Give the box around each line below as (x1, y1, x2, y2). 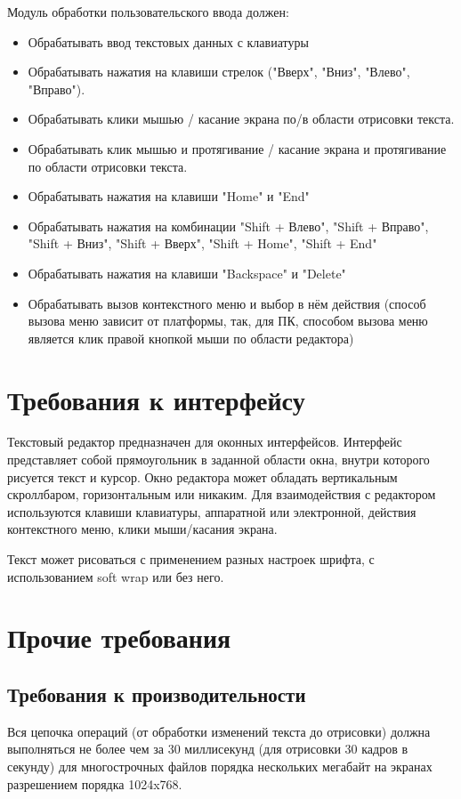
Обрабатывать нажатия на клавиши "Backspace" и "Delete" (28, 263, 346, 282)
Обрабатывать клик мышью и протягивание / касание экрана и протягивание (28, 139, 447, 157)
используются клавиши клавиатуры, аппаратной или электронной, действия (7, 502, 417, 521)
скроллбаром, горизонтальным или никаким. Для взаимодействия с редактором (7, 485, 436, 504)
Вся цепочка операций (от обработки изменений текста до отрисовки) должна (7, 722, 431, 740)
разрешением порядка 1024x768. (7, 774, 182, 793)
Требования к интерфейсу (7, 381, 305, 417)
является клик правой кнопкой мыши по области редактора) (28, 328, 354, 347)
